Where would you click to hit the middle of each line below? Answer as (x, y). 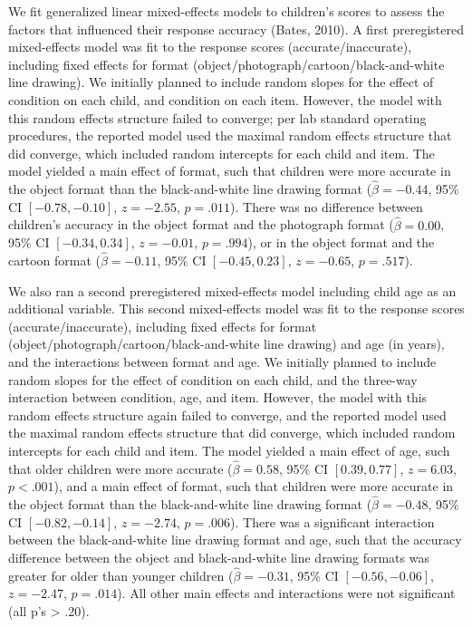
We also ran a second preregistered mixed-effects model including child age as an (232, 290)
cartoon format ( (54, 260)
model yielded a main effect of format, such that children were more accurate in (230, 171)
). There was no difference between (327, 206)
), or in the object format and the (341, 242)
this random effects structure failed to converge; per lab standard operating (217, 117)
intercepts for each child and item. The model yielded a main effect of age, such (229, 450)
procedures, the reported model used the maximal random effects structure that (230, 135)
